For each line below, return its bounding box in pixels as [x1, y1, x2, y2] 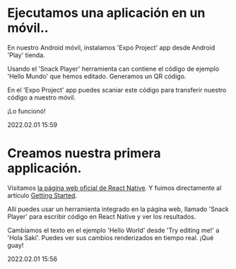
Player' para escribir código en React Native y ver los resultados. [7, 212, 196, 220]
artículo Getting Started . [7, 191, 78, 199]
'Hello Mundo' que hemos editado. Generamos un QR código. [7, 72, 187, 80]
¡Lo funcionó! [7, 107, 46, 115]
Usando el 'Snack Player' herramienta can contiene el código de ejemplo [7, 64, 220, 73]
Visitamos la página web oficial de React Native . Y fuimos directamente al [7, 184, 222, 192]
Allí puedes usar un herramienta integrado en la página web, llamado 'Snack [7, 205, 230, 213]
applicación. [7, 160, 82, 177]
